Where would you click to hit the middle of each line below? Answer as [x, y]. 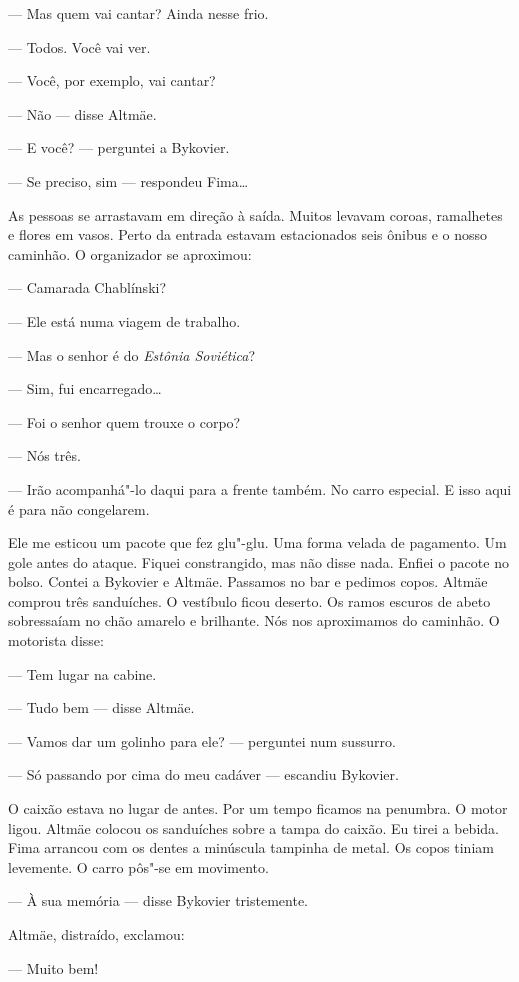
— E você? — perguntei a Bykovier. [119, 147]
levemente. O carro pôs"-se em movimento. [138, 866]
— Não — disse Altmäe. [82, 113]
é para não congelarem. [79, 508]
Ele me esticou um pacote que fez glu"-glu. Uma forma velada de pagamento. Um [257, 542]
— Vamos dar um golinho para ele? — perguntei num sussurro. [202, 740]
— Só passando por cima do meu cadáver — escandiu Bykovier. [203, 774]
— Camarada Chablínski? [87, 287]
